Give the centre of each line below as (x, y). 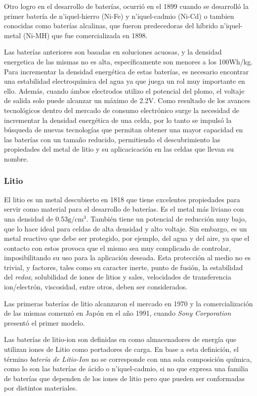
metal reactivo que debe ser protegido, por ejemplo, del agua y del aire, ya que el (127, 238)
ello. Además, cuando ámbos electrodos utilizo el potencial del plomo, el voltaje (124, 90)
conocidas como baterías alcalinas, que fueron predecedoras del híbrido (111, 26)
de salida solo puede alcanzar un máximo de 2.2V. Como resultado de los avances (127, 100)
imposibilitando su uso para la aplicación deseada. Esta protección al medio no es (127, 257)
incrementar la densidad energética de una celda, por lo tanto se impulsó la (118, 120)
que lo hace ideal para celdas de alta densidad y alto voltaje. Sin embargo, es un (126, 228)
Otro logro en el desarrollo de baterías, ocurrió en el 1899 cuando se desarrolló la (126, 6)
